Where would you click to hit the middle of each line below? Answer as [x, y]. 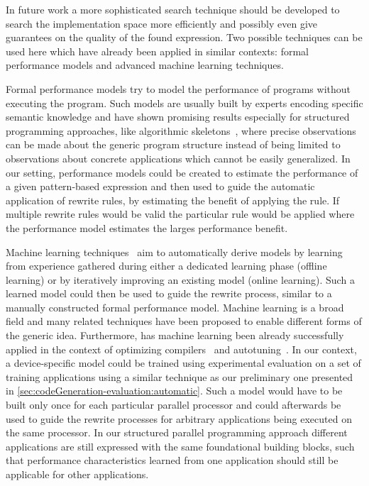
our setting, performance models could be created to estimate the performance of [182, 172]
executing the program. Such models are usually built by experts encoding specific [184, 103]
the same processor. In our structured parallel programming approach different [177, 432]
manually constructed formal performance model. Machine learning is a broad [175, 307]
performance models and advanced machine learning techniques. [145, 65]
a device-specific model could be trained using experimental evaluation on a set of [183, 363]
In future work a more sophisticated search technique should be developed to [173, 9]
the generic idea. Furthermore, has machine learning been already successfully [175, 335]
